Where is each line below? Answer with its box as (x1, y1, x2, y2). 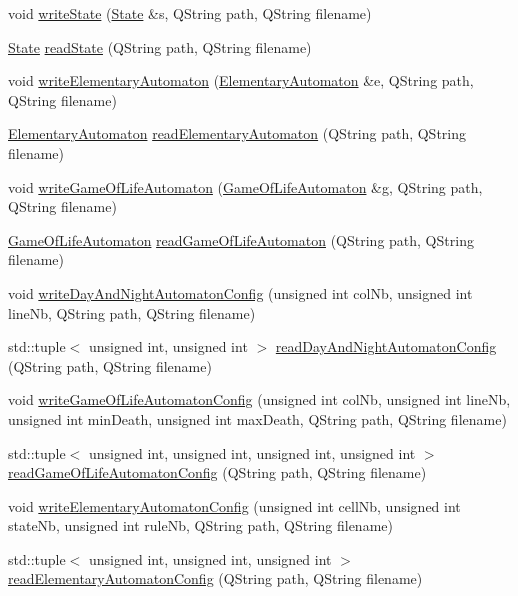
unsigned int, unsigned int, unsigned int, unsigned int (88, 442, 416, 463)
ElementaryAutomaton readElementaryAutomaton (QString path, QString (8, 123, 467, 144)
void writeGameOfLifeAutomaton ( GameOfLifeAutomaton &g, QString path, (8, 176, 483, 197)
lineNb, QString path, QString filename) (8, 302, 256, 323)
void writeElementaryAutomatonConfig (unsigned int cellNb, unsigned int (8, 495, 461, 516)
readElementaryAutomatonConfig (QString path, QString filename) (8, 568, 423, 589)
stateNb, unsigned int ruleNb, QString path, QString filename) (8, 515, 393, 536)
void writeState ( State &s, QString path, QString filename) (8, 3, 372, 23)
